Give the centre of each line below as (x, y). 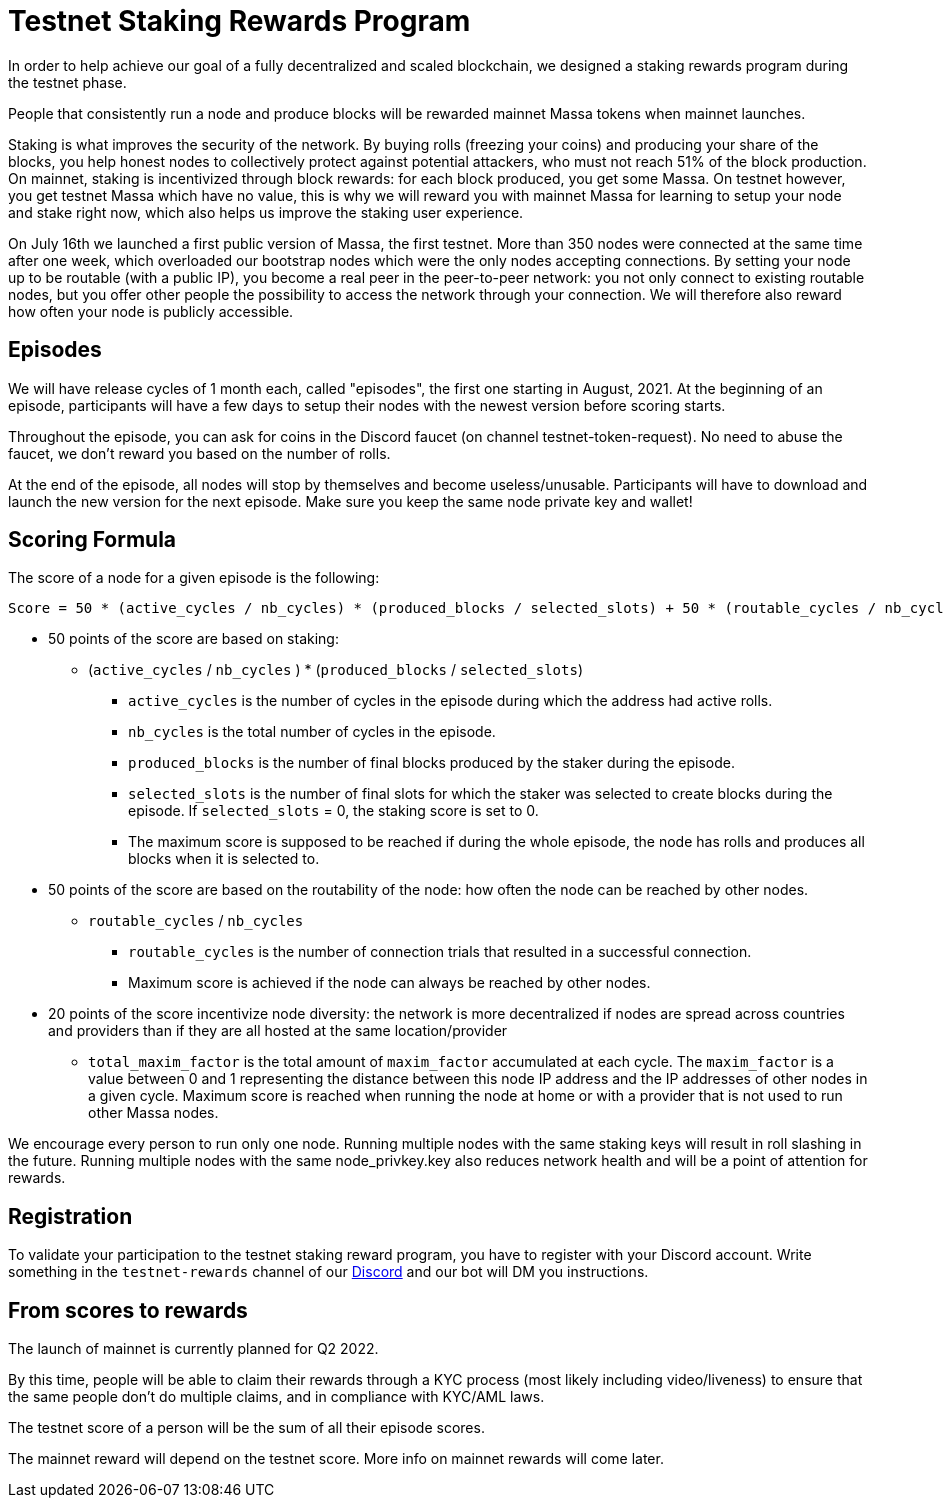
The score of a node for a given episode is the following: (194, 578)
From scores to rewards (128, 1310)
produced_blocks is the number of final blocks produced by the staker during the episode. (432, 763)
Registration (70, 1216)
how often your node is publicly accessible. (151, 311)
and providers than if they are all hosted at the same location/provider (278, 1031)
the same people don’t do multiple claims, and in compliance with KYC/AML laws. (276, 1397)
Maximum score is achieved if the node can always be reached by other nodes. (389, 983)
